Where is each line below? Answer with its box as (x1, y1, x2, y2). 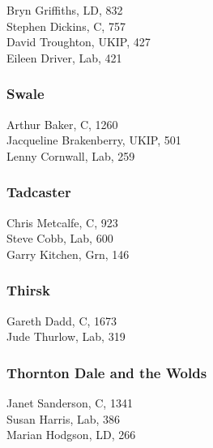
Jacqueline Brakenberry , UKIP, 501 (6, 131, 181, 149)
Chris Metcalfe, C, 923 (6, 213, 118, 230)
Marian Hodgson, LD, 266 (6, 426, 136, 443)
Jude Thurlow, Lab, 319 (6, 328, 126, 345)
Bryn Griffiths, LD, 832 (6, 2, 123, 18)
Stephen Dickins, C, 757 (6, 17, 126, 34)
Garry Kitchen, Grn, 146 (6, 245, 130, 262)
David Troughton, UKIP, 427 (6, 33, 151, 50)
